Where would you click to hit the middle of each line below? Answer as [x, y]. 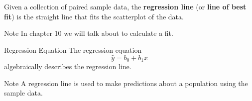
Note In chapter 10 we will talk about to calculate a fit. [89, 33]
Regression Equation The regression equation [73, 50]
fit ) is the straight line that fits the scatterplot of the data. [94, 16]
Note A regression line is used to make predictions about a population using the [126, 83]
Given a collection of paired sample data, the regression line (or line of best [125, 6]
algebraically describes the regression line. [68, 66]
